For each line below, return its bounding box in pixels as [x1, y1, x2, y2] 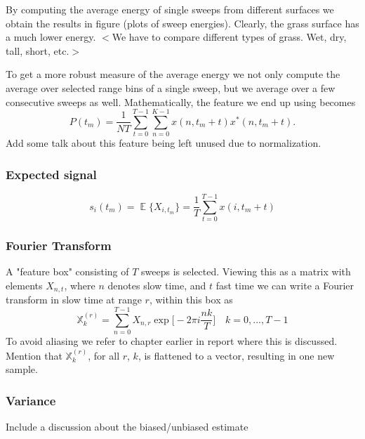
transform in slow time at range [6, 292, 142, 307]
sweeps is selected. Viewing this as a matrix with [141, 264, 351, 279]
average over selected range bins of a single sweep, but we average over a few [6, 80, 336, 95]
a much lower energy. [6, 30, 96, 44]
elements [6, 278, 43, 293]
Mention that [6, 348, 62, 362]
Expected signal [6, 165, 97, 183]
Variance [6, 391, 56, 409]
